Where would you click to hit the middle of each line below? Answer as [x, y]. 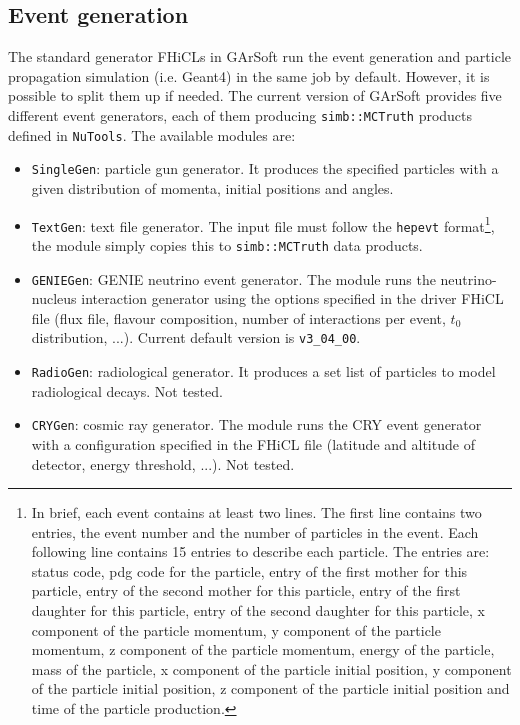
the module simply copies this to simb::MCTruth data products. [227, 244]
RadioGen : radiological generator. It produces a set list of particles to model [263, 371]
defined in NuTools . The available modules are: [152, 134]
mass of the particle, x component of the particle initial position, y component [271, 668]
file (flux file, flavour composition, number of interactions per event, [238, 317]
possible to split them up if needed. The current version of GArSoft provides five [255, 95]
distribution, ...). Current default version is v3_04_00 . [196, 337]
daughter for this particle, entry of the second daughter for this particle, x [258, 610]
